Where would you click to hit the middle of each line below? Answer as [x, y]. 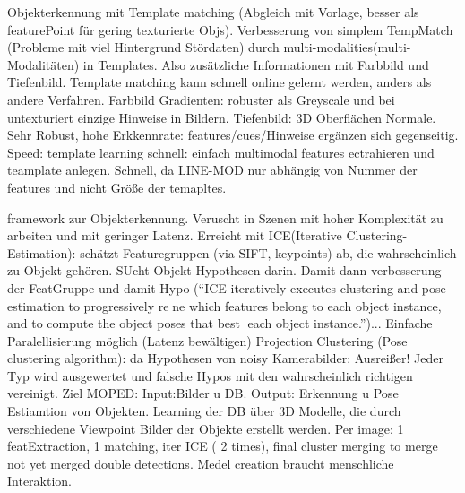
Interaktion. [40, 481]
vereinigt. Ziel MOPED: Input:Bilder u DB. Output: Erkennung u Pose [203, 393]
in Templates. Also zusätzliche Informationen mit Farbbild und [256, 64]
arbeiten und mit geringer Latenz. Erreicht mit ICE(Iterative [175, 235]
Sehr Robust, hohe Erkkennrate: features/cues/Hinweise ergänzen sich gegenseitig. [233, 135]
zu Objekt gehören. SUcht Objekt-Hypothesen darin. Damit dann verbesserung [224, 270]
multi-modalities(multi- [347, 47]
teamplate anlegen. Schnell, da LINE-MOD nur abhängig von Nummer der [212, 170]
